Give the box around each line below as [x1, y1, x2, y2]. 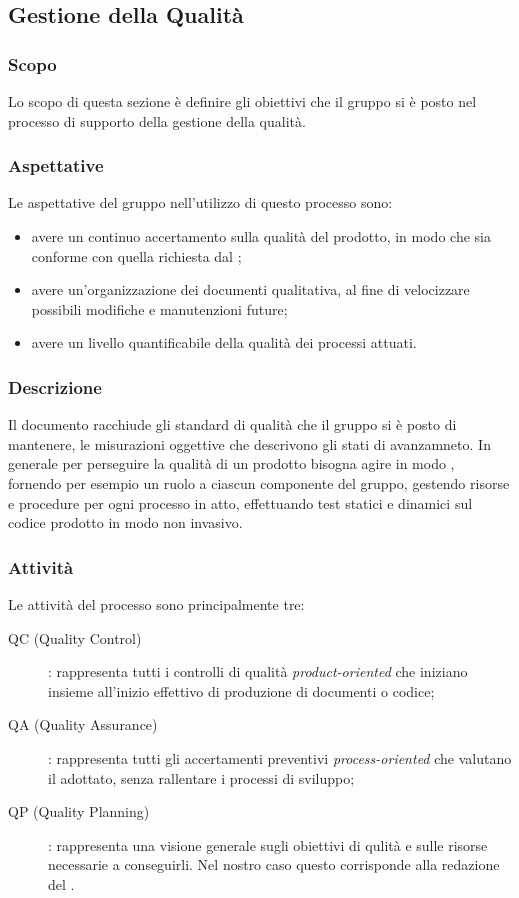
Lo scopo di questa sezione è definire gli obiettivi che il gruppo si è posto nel [8, 91, 477, 111]
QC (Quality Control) [8, 627, 142, 648]
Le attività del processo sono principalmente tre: [8, 593, 305, 614]
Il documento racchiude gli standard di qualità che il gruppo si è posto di [8, 414, 457, 435]
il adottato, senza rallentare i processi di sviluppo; [48, 767, 355, 788]
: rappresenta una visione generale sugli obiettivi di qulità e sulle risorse [48, 834, 488, 855]
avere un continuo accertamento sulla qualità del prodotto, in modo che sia [31, 226, 491, 246]
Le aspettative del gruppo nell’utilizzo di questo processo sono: [8, 192, 393, 213]
